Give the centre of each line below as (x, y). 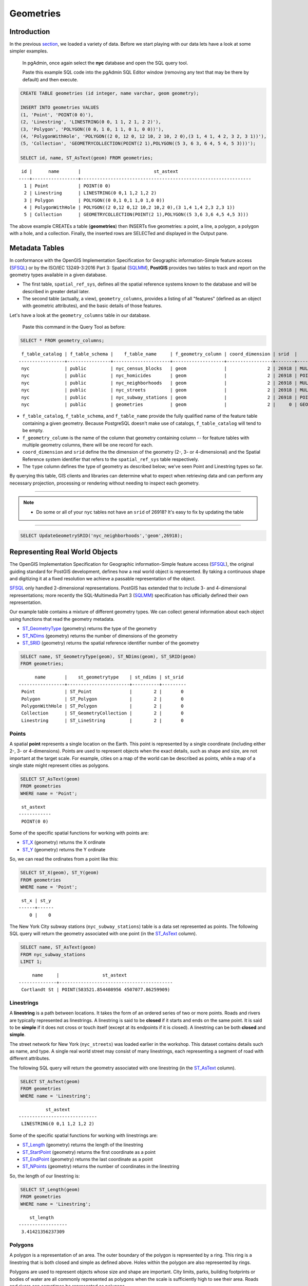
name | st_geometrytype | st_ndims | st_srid (109, 677)
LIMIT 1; (31, 962)
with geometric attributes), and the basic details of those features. (92, 306)
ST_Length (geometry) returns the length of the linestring (83, 1145)
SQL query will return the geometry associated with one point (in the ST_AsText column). (103, 934)
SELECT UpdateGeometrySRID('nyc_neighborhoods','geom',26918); (102, 535)
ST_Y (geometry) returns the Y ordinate (64, 849)
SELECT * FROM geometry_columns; (62, 341)
